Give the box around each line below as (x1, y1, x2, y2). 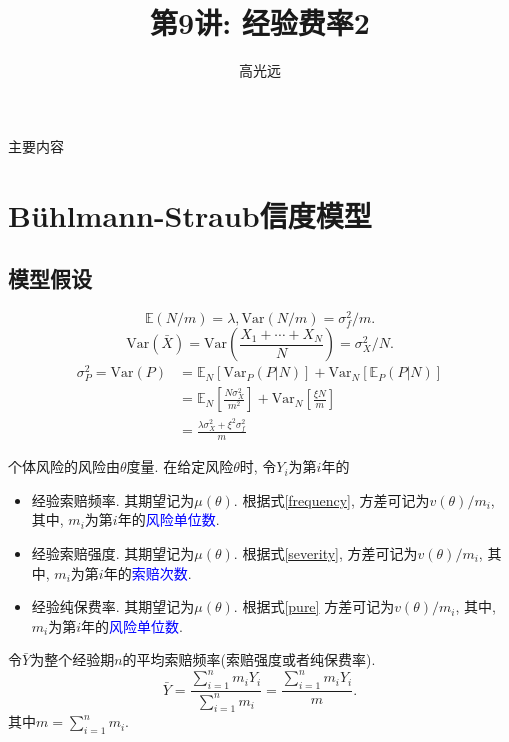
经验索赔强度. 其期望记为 (31, 542, 195, 563)
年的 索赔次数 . (103, 562, 192, 583)
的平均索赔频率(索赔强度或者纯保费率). (122, 649, 376, 670)
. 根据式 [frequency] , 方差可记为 (233, 489, 430, 510)
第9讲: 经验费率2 (150, 2, 370, 43)
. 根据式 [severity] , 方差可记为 (233, 542, 418, 563)
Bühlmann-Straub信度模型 (8, 194, 372, 235)
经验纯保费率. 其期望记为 (31, 596, 195, 617)
